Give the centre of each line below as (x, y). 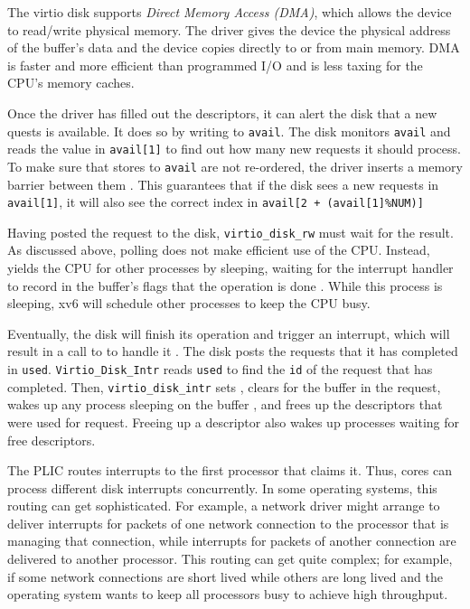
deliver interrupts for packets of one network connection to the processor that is (228, 523)
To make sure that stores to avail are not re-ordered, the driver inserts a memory (235, 166)
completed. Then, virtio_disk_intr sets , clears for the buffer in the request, (224, 386)
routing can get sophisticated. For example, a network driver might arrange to (224, 506)
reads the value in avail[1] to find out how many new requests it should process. (234, 149)
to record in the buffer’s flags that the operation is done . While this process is (225, 285)
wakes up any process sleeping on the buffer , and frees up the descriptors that (225, 404)
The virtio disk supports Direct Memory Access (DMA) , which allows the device (230, 12)
